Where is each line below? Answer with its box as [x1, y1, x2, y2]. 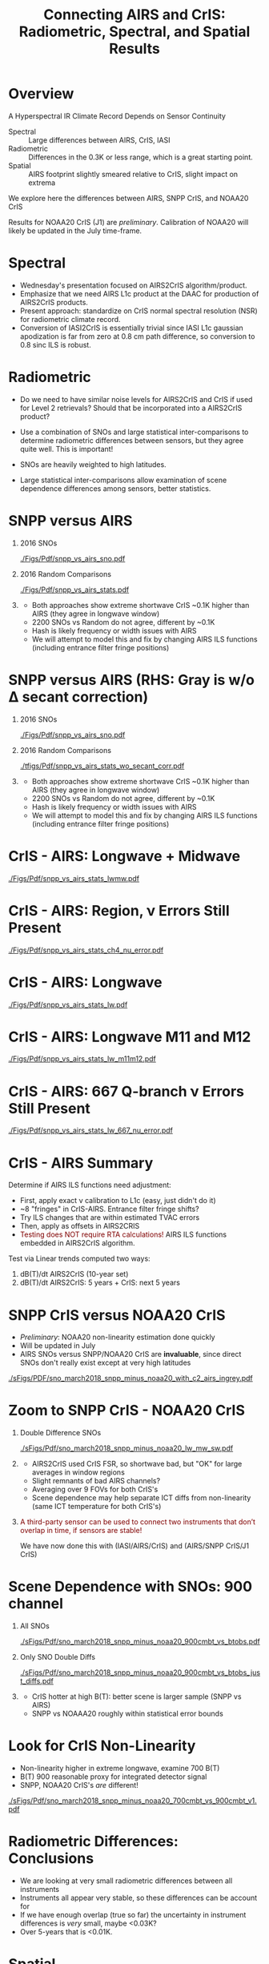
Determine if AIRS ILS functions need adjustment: [8, 1180, 172, 1190]
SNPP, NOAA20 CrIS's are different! [19, 1781, 139, 1790]
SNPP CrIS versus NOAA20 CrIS [8, 1306, 226, 1324]
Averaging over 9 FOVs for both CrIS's [31, 1484, 159, 1495]
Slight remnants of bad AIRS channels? [31, 1476, 161, 1486]
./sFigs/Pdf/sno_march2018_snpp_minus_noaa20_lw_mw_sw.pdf [19, 1443, 234, 1453]
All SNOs [19, 1621, 50, 1631]
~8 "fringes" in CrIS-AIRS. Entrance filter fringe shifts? [19, 1204, 199, 1214]
